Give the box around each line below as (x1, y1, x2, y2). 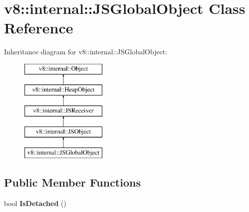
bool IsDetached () (4, 198, 66, 208)
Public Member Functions (4, 174, 141, 190)
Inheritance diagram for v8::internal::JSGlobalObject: (4, 46, 168, 57)
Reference (4, 17, 73, 38)
